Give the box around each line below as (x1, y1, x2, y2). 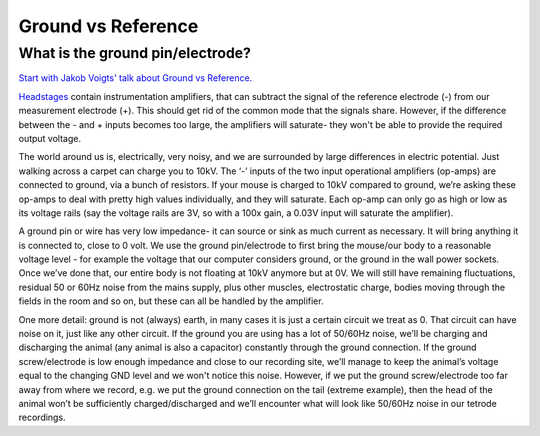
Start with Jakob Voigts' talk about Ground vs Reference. (18, 72, 253, 84)
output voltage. (18, 132, 82, 144)
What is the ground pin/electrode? (18, 44, 252, 62)
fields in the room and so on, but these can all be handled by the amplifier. (18, 295, 324, 307)
